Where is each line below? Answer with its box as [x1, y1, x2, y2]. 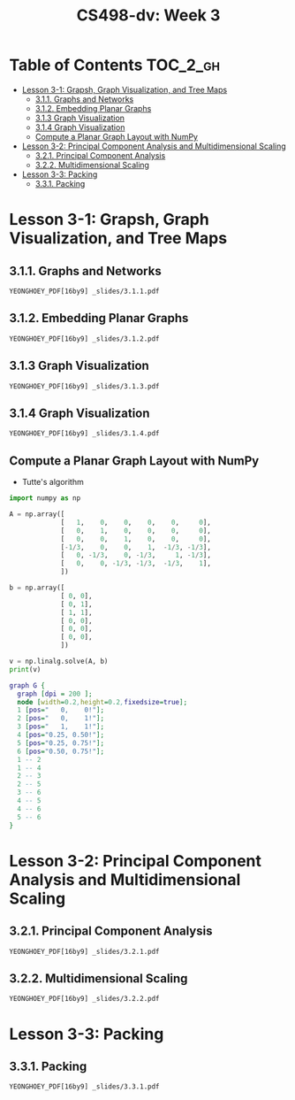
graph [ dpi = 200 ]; [17, 689, 93, 698]
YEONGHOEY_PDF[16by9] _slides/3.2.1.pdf [9, 947, 161, 956]
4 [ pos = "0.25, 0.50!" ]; [17, 731, 104, 740]
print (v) [9, 665, 42, 673]
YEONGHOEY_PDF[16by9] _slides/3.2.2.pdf [9, 995, 161, 1004]
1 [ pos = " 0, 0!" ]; [17, 705, 104, 715]
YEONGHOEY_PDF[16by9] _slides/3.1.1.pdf [9, 287, 161, 296]
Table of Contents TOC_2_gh [9, 55, 221, 75]
